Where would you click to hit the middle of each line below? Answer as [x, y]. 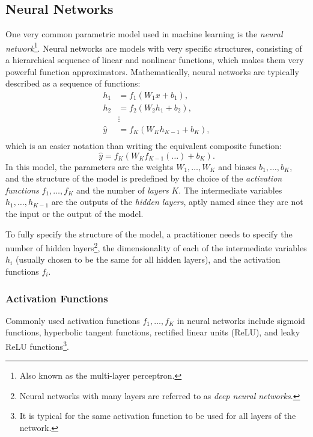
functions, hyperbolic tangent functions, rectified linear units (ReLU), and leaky [153, 332]
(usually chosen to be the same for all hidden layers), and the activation [148, 259]
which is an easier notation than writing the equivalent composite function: [144, 145]
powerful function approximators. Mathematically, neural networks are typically [152, 71]
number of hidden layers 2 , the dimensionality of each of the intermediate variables [156, 247]
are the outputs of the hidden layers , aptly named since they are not [177, 202]
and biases [237, 166]
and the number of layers [122, 190]
